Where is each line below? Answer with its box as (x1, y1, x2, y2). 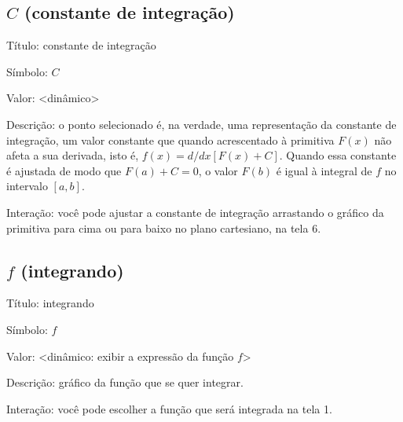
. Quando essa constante (279, 147, 397, 163)
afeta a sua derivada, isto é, (6, 147, 139, 163)
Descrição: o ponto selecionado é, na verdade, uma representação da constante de (6, 116, 397, 132)
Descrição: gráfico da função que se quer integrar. (6, 374, 244, 391)
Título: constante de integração (6, 37, 156, 53)
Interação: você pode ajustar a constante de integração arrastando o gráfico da (6, 204, 384, 220)
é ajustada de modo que (6, 162, 122, 178)
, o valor (198, 162, 238, 178)
